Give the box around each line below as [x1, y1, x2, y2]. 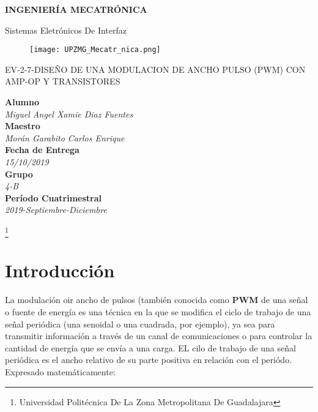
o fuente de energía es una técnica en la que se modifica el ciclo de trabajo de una [5, 305, 311, 318]
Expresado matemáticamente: [5, 365, 116, 378]
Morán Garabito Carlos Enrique [5, 131, 125, 144]
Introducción [5, 258, 115, 283]
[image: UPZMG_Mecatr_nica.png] [29, 45, 161, 54]
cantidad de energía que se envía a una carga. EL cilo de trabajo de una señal [5, 341, 296, 354]
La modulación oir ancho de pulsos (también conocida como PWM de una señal [5, 293, 308, 306]
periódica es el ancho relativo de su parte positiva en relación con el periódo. [5, 353, 292, 366]
